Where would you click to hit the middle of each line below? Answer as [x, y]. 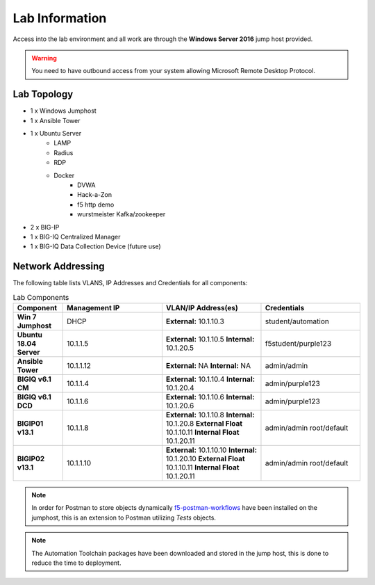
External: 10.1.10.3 [195, 321]
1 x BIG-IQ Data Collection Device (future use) [95, 246]
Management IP [93, 307]
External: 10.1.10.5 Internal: [210, 339]
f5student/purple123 [298, 343]
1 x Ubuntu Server [56, 134]
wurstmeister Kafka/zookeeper [122, 214]
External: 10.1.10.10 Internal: [211, 450]
